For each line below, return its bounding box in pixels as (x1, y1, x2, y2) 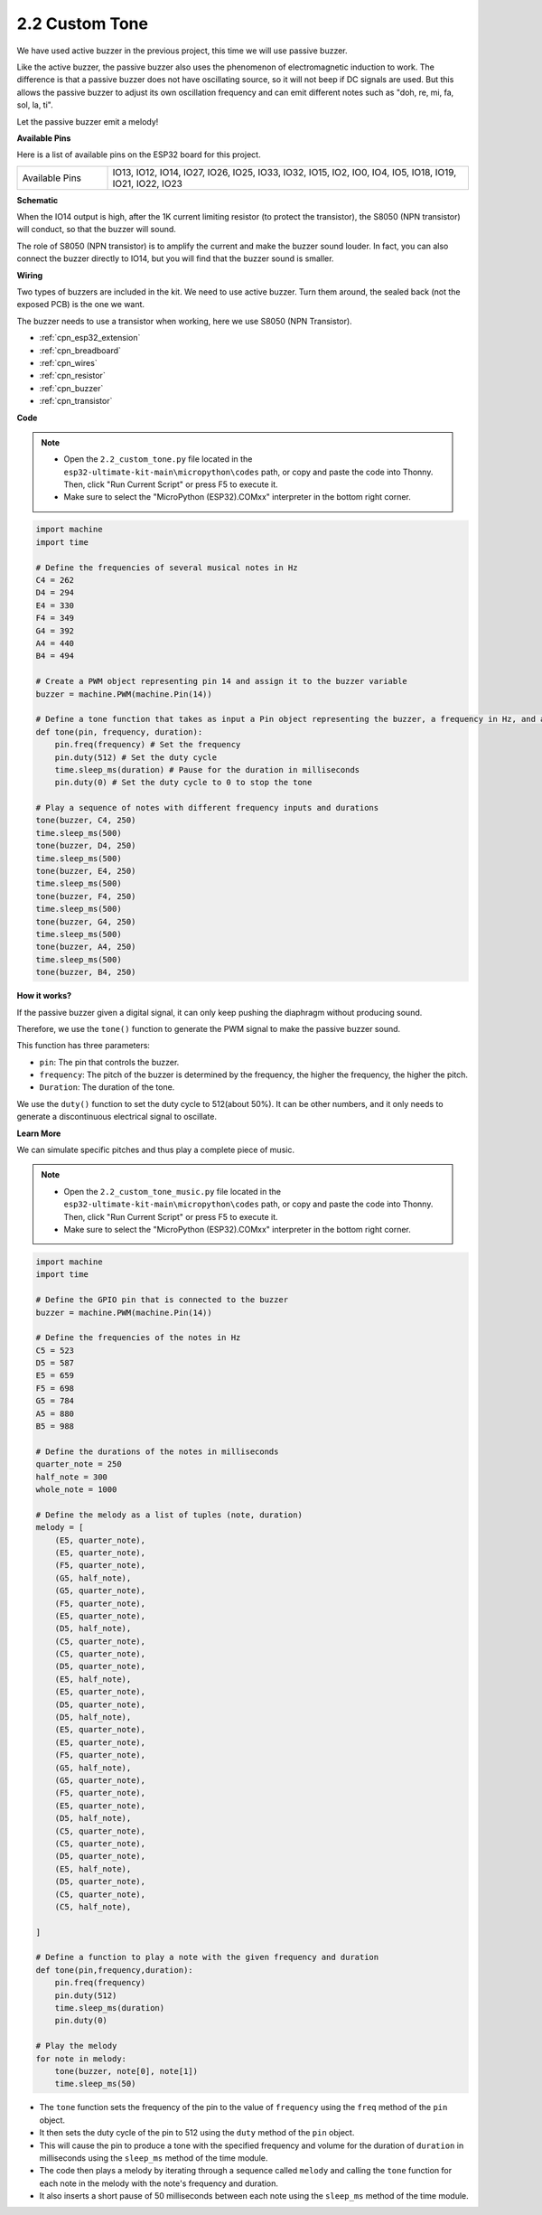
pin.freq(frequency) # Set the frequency (54, 739, 241, 750)
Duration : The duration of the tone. (39, 1082, 175, 1093)
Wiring (16, 269, 43, 280)
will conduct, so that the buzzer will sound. (16, 224, 176, 235)
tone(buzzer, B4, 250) (35, 967, 136, 978)
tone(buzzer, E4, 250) (35, 866, 136, 877)
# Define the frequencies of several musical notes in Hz (35, 562, 298, 573)
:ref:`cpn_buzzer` (39, 382, 104, 393)
